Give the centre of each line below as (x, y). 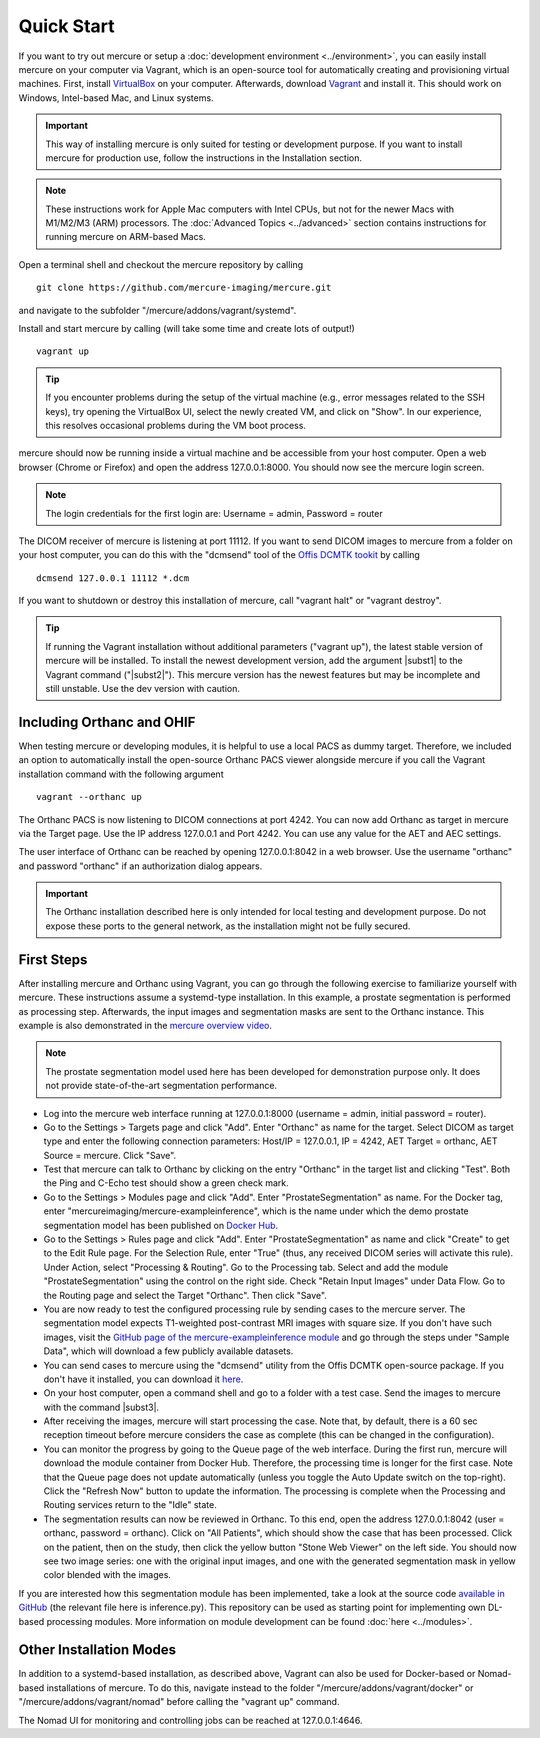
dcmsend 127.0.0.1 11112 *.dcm (113, 578)
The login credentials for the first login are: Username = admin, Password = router (214, 513)
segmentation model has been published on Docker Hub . (161, 1225)
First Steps (53, 959)
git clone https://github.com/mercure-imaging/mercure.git (184, 288)
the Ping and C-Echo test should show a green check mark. (166, 1183)
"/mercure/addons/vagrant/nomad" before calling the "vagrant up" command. (179, 1702)
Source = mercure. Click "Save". (110, 1155)
